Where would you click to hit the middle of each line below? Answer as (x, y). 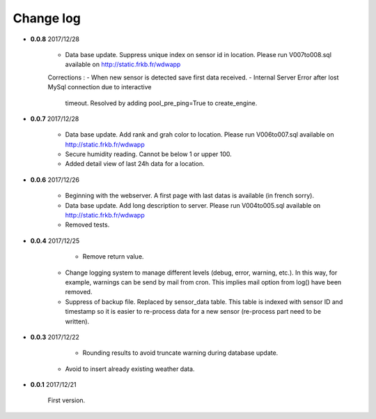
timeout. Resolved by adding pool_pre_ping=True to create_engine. (161, 103)
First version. (66, 400)
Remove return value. (113, 257)
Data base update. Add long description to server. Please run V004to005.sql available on (193, 205)
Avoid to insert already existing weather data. (130, 369)
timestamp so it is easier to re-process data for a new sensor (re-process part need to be (193, 312)
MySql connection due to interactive (100, 87)
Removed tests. (87, 225)
